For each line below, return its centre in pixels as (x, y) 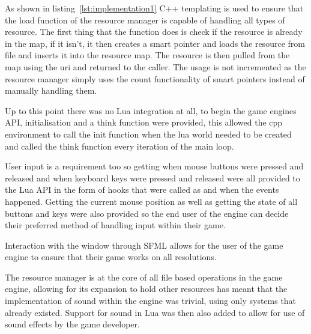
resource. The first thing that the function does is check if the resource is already (154, 32)
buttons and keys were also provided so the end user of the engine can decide (147, 213)
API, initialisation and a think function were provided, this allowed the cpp (144, 122)
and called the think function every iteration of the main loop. (119, 146)
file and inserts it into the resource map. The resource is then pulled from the (147, 55)
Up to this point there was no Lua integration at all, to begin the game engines (151, 110)
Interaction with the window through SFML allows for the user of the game (144, 245)
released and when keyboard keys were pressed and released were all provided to (152, 178)
